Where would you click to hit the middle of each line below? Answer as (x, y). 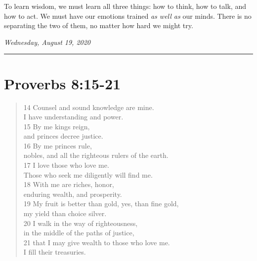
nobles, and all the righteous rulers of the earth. (96, 155)
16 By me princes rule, (58, 145)
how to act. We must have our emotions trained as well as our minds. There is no (128, 16)
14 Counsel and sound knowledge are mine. (89, 107)
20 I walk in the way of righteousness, (81, 223)
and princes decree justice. (63, 136)
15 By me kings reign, (57, 126)
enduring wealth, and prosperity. (73, 194)
